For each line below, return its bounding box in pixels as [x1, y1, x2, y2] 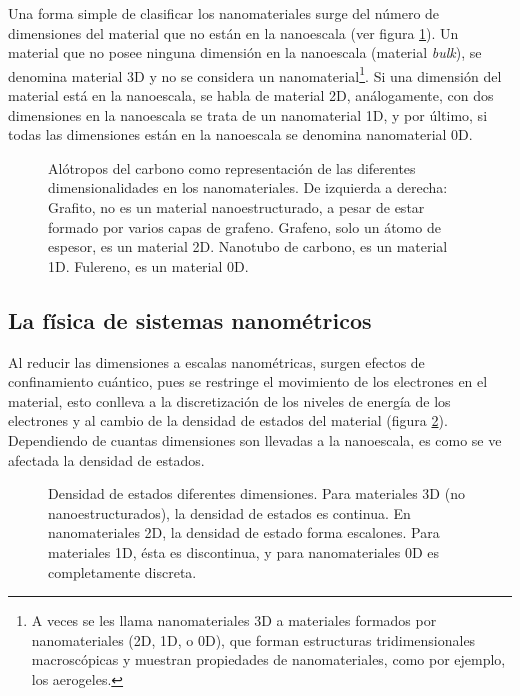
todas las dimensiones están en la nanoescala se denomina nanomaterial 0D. [8, 124, 473, 145]
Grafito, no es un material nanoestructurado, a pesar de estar [48, 197, 425, 217]
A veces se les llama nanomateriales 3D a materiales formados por [31, 610, 437, 631]
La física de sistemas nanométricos [8, 304, 372, 335]
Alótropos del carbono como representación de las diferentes [48, 157, 416, 178]
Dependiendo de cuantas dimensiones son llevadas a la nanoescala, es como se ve [8, 429, 502, 450]
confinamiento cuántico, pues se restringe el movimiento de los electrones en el [8, 371, 488, 392]
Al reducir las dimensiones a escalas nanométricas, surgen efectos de [8, 351, 425, 372]
